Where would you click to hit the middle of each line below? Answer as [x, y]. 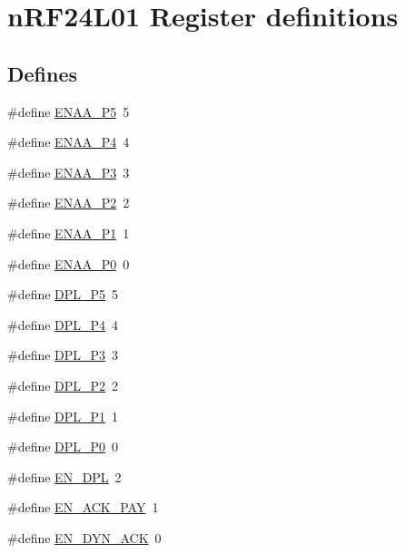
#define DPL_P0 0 [63, 446]
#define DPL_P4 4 [63, 324]
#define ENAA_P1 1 [69, 233]
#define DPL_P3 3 [63, 355]
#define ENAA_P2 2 [69, 203]
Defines [43, 73]
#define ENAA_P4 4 [69, 142]
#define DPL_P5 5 [63, 294]
